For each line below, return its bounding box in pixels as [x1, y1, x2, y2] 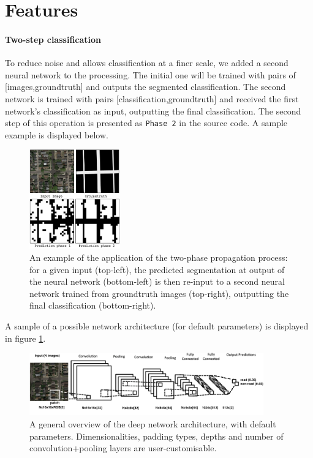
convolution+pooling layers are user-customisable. [29, 441, 217, 454]
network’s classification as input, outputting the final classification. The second [5, 104, 301, 117]
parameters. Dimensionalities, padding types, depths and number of [29, 429, 284, 442]
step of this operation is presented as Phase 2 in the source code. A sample [5, 116, 288, 129]
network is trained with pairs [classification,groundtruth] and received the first [5, 92, 299, 105]
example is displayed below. [5, 128, 108, 141]
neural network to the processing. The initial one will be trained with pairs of [5, 68, 296, 81]
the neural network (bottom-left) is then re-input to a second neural [29, 275, 285, 288]
